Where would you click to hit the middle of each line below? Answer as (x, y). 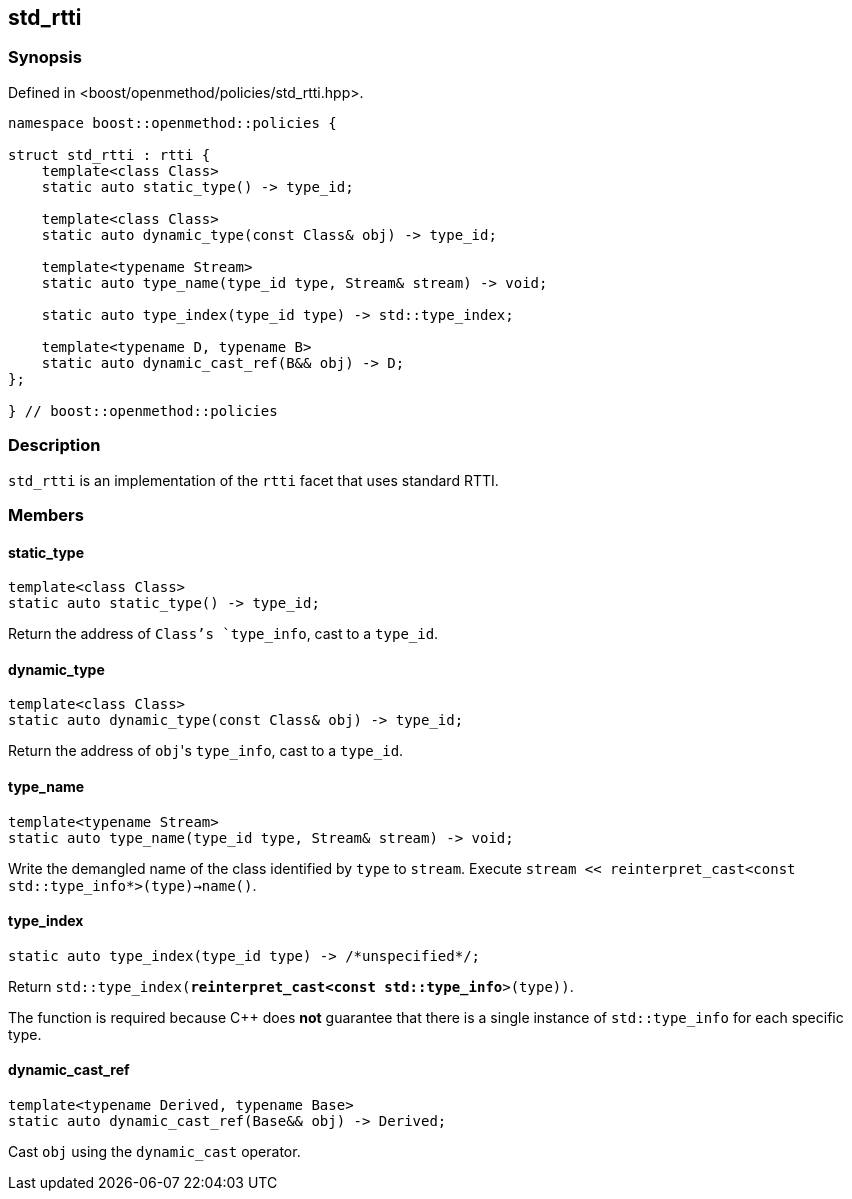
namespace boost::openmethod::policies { (172, 122)
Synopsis (45, 57)
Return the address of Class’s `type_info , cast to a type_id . (223, 634)
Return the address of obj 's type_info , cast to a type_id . (206, 751)
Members (46, 514)
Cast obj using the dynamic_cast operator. (154, 1152)
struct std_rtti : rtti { (109, 154)
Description (54, 445)
